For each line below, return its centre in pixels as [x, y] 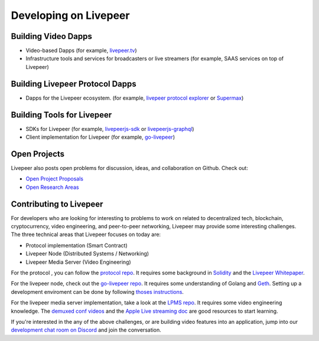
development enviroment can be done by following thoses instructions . [97, 291]
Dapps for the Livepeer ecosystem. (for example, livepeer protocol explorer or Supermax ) [135, 98]
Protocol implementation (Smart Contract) [77, 245]
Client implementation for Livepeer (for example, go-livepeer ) [100, 137]
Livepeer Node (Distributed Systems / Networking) [87, 254]
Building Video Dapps [52, 36]
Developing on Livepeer [70, 15]
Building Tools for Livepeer [61, 115]
